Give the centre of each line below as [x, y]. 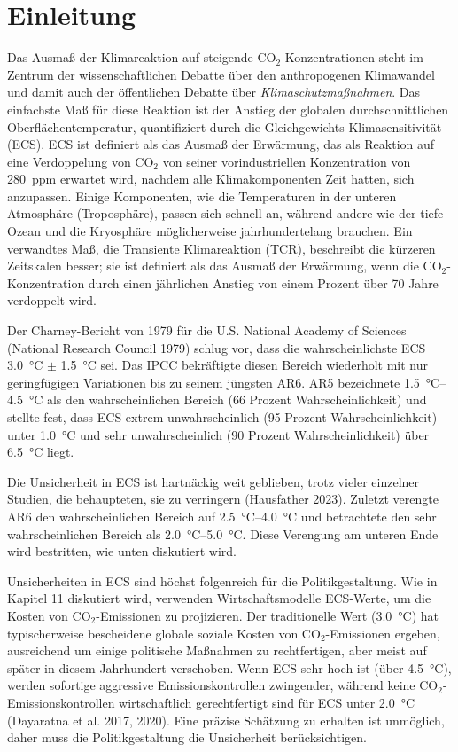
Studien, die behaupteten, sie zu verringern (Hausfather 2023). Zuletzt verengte [223, 499]
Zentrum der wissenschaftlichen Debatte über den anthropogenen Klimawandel [221, 74]
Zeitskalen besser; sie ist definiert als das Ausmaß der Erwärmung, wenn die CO [225, 266]
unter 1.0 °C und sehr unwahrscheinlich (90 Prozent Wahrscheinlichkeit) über [218, 434]
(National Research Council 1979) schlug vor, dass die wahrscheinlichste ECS [217, 347]
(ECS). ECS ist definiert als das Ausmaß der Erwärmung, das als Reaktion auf [221, 144]
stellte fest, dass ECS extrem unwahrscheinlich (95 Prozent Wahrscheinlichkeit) [222, 417]
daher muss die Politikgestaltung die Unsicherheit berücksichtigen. [187, 737]
